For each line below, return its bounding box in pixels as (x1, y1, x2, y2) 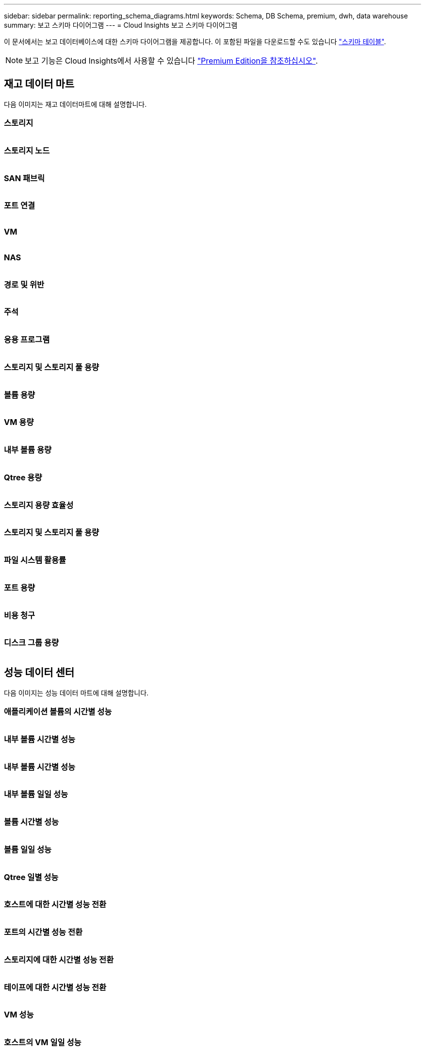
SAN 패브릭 (4, 173, 45, 183)
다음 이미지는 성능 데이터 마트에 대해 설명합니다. (4, 688, 149, 697)
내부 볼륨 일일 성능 (4, 789, 68, 799)
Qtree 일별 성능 (4, 872, 59, 882)
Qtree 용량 (4, 472, 42, 482)
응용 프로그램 (4, 335, 50, 345)
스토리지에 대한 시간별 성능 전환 (4, 954, 114, 965)
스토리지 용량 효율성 (4, 500, 74, 510)
